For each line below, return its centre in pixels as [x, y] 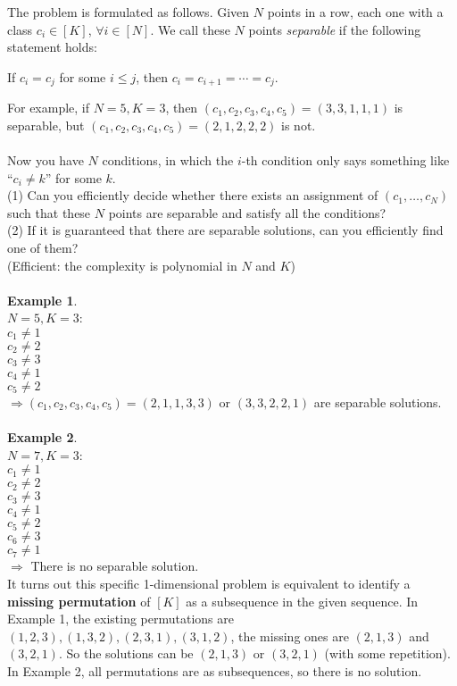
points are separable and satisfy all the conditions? [247, 212]
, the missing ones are [290, 636]
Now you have [46, 160]
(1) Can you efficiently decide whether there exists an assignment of [193, 195]
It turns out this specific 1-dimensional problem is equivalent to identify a [209, 583]
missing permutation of [79, 601]
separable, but [46, 125]
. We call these [190, 29]
